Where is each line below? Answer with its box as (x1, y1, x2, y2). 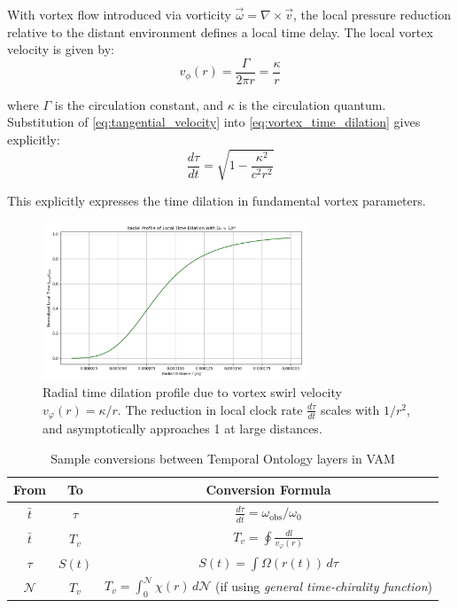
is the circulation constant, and (54, 95, 224, 113)
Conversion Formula (206, 479, 331, 498)
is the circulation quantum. (238, 95, 386, 113)
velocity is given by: (7, 40, 115, 58)
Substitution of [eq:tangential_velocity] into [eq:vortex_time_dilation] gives (7, 113, 421, 131)
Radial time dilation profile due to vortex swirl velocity (43, 383, 342, 401)
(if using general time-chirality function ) (214, 576, 433, 595)
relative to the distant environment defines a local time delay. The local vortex (7, 22, 433, 41)
